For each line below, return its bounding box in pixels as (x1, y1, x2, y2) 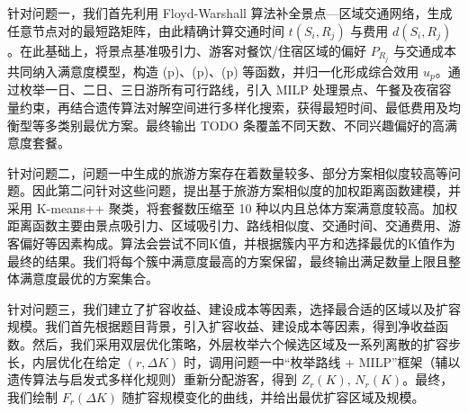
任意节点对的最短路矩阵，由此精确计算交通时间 (7, 21, 284, 40)
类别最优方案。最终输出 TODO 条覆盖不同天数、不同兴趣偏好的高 (57, 115, 445, 134)
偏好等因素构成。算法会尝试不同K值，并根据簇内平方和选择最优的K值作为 (19, 234, 455, 253)
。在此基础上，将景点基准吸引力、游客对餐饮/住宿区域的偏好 (7, 40, 366, 59)
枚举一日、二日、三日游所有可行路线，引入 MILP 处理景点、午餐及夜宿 (19, 80, 439, 99)
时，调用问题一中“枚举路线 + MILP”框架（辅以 (183, 352, 461, 371)
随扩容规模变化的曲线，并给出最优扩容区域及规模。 (121, 387, 425, 406)
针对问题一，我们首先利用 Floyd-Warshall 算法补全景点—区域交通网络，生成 (7, 4, 453, 22)
